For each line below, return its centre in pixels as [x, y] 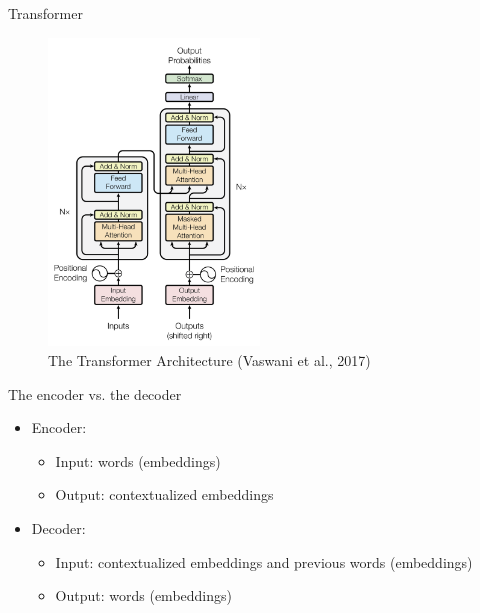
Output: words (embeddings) [143, 595]
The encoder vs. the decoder [95, 393]
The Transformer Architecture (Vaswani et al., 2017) [209, 359]
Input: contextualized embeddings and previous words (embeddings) [264, 561]
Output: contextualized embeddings [164, 494]
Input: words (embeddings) [138, 460]
